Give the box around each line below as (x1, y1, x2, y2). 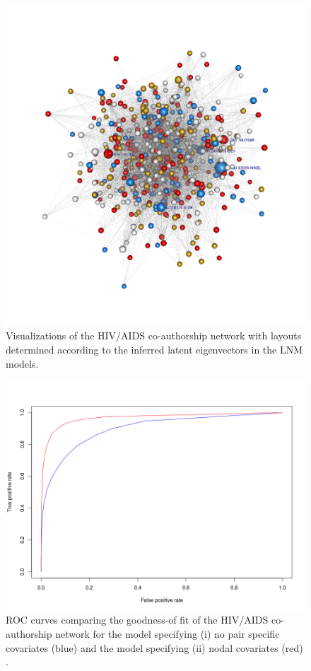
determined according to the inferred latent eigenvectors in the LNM (6, 342, 303, 356)
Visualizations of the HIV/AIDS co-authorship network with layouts (6, 328, 302, 343)
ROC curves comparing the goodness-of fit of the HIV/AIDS (6, 612, 269, 627)
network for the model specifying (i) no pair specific (55, 626, 280, 641)
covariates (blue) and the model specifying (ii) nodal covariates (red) (6, 640, 303, 655)
